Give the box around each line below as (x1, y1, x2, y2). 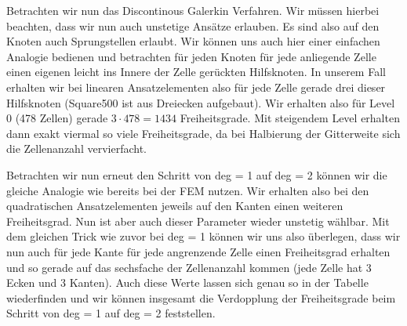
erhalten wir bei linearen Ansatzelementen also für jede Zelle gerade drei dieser (6, 78, 386, 95)
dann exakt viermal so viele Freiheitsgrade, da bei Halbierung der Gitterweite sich (6, 125, 401, 141)
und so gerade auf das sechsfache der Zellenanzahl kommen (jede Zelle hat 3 (6, 259, 372, 275)
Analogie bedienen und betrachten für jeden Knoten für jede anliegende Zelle (6, 48, 376, 64)
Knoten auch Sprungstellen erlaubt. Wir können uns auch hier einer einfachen (6, 33, 380, 49)
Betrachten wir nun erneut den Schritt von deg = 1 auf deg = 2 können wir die (6, 166, 387, 183)
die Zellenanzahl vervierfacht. (6, 140, 147, 157)
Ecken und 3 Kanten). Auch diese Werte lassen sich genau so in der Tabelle (6, 274, 369, 291)
